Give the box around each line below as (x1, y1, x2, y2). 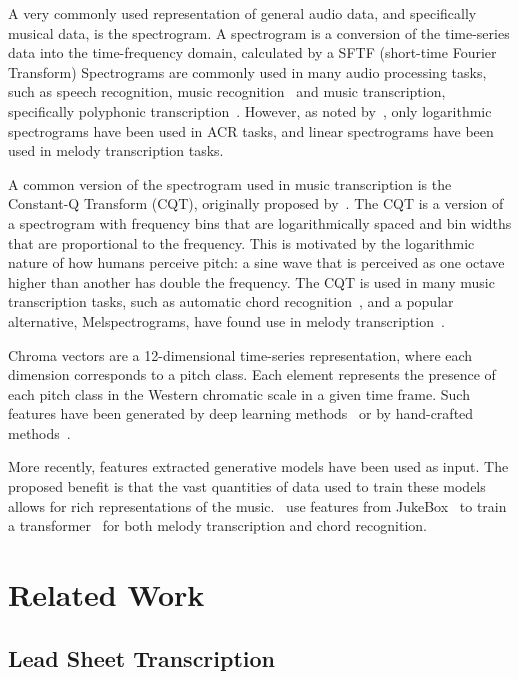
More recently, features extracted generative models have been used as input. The (8, 456, 509, 477)
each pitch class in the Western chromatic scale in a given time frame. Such (8, 383, 470, 404)
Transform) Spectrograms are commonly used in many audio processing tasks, (8, 61, 487, 82)
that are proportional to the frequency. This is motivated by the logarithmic (8, 232, 475, 253)
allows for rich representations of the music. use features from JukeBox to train (8, 495, 507, 516)
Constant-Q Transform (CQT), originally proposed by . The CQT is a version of (8, 193, 504, 214)
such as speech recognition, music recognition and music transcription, (8, 81, 446, 102)
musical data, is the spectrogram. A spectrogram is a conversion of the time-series (8, 22, 510, 43)
